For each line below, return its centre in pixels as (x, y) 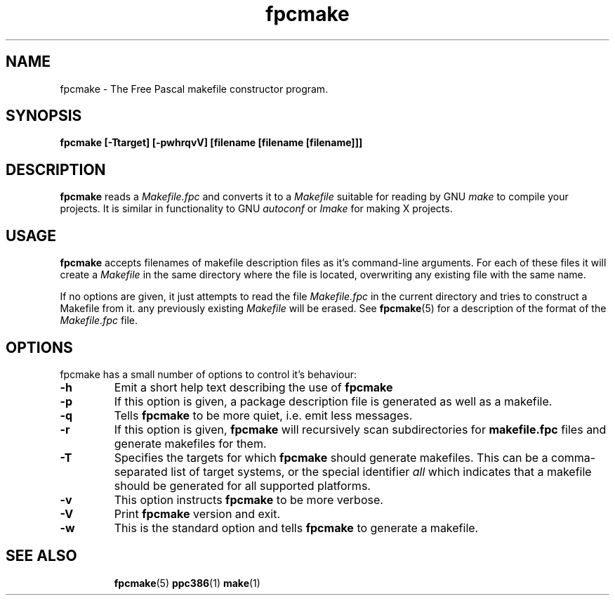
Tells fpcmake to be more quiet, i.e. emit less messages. (263, 415)
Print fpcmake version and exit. (197, 513)
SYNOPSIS (44, 116)
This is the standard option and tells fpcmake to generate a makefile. (296, 528)
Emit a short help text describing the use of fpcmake (253, 387)
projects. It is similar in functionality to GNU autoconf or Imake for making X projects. (256, 209)
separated (141, 471)
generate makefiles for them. (190, 443)
